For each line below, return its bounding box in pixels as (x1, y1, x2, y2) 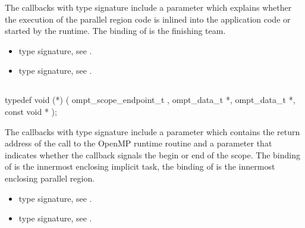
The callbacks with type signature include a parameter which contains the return (5, 125, 300, 138)
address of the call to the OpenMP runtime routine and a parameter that (5, 137, 272, 149)
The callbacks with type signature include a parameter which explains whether (5, 1, 292, 13)
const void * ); (5, 105, 57, 117)
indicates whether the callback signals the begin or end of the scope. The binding (5, 148, 300, 161)
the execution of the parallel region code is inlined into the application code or (5, 13, 291, 25)
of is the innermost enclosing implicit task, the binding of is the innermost (5, 160, 275, 173)
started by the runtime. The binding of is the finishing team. (5, 24, 226, 37)
